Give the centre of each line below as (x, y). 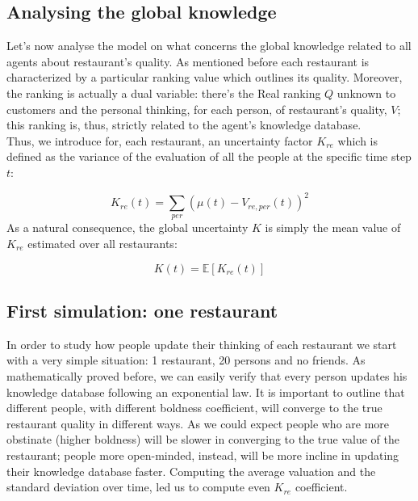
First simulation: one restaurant (142, 311)
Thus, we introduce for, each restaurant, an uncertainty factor (160, 140)
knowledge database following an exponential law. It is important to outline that (206, 392)
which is (358, 140)
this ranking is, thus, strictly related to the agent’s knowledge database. (184, 125)
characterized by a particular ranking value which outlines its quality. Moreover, (205, 77)
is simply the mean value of (333, 227)
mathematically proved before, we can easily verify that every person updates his (207, 376)
